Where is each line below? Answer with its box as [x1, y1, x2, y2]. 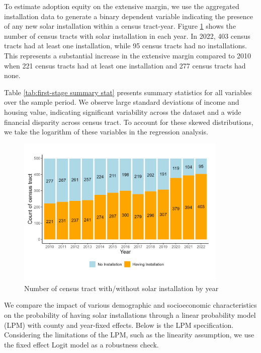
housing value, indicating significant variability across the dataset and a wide [4, 106, 241, 117]
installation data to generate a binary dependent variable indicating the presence [4, 11, 253, 21]
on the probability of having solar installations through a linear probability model [4, 309, 256, 320]
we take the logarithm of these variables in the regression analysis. [4, 126, 208, 137]
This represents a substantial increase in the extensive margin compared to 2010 [4, 50, 251, 60]
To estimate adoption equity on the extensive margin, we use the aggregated [4, 1, 239, 11]
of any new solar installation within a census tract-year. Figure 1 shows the [4, 21, 236, 31]
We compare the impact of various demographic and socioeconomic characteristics [4, 300, 257, 310]
